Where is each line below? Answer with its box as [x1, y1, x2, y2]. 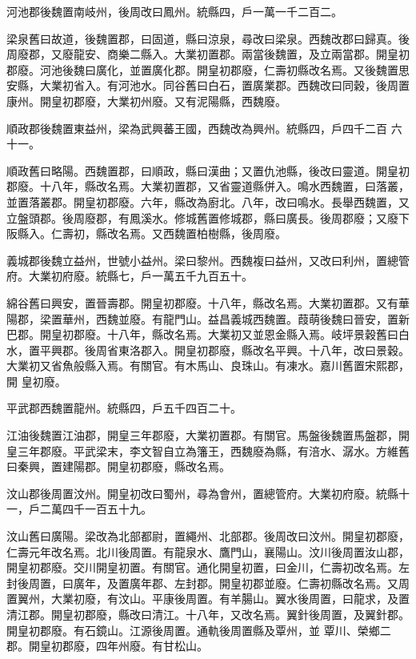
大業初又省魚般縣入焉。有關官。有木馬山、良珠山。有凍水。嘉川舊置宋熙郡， [6, 357, 410, 374]
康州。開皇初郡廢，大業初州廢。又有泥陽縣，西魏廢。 [6, 92, 286, 109]
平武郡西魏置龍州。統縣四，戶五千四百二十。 [6, 400, 242, 416]
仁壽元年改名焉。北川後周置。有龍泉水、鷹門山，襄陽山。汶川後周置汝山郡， [6, 543, 410, 560]
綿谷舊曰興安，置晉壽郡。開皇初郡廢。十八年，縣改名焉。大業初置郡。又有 [6, 294, 398, 311]
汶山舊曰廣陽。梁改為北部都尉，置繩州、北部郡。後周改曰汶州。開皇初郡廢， [6, 528, 410, 544]
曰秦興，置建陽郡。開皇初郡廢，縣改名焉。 [6, 458, 230, 475]
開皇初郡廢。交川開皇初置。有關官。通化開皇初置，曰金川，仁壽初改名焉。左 [6, 559, 410, 576]
